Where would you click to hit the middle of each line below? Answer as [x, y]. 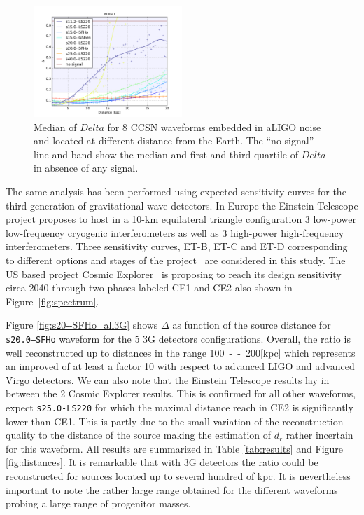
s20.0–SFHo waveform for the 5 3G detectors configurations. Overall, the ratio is [178, 338]
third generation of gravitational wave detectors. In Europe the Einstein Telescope [182, 205]
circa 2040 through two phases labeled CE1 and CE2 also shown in [149, 288]
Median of [55, 126]
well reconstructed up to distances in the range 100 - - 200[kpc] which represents [181, 352]
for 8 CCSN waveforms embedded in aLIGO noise [214, 126]
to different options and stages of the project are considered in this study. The [176, 260]
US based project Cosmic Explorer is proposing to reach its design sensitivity [174, 274]
